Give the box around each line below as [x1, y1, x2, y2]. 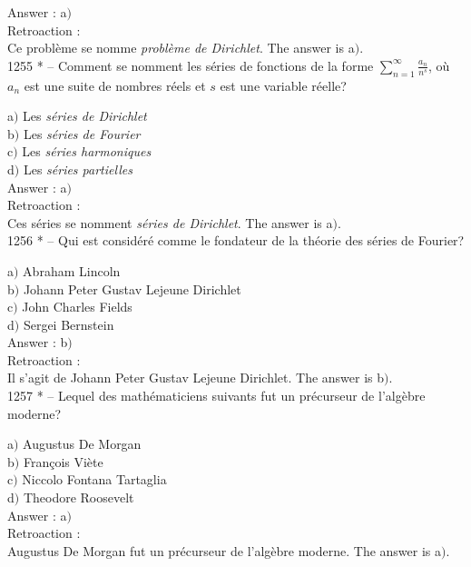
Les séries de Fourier [23, 124, 141, 143]
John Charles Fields [22, 297, 132, 316]
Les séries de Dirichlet [23, 106, 147, 125]
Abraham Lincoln [23, 261, 121, 280]
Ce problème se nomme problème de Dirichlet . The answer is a [7, 38, 355, 57]
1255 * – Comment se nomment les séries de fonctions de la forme [7, 55, 374, 75]
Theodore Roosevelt [23, 488, 134, 507]
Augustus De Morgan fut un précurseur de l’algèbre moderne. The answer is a [7, 541, 442, 560]
